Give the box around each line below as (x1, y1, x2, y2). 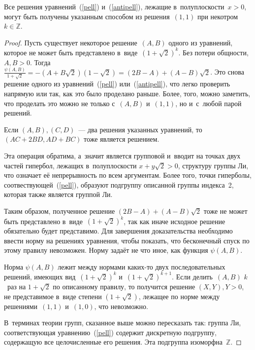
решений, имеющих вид (4, 271, 76, 281)
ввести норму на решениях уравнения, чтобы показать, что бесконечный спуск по (4, 235, 250, 245)
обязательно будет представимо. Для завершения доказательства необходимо (4, 226, 233, 236)
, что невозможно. (94, 301, 148, 311)
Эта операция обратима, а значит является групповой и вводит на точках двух (4, 151, 241, 161)
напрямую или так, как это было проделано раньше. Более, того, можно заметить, (4, 88, 251, 99)
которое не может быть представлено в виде (4, 47, 138, 57)
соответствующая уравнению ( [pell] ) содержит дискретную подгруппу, (4, 327, 217, 337)
